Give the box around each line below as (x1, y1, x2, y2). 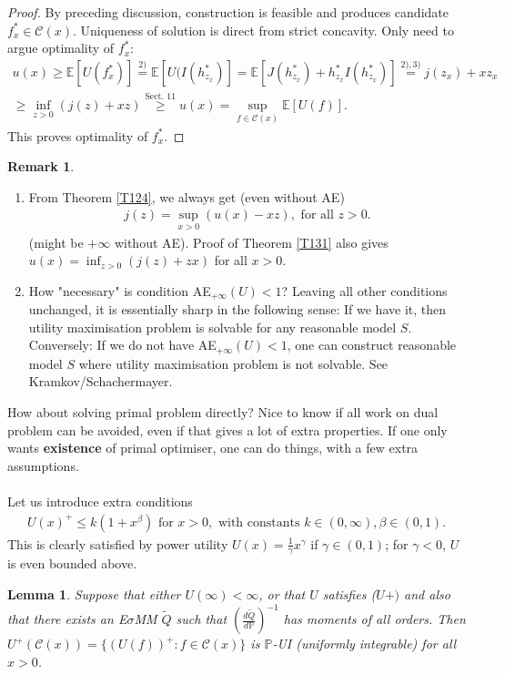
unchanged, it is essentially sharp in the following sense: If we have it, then (28, 300, 447, 319)
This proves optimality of (7, 126, 148, 145)
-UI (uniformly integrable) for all (272, 634, 457, 653)
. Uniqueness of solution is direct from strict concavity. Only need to (73, 20, 454, 39)
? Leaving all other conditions (281, 281, 448, 300)
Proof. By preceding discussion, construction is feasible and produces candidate (7, 3, 449, 21)
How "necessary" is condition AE (28, 281, 211, 300)
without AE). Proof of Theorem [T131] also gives (114, 232, 389, 251)
